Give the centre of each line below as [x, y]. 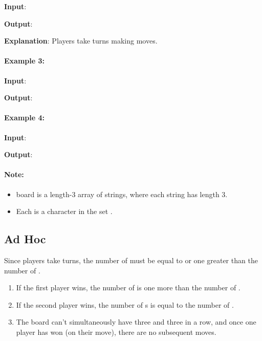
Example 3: [24, 61]
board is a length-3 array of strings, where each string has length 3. [122, 194]
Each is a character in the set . [64, 211]
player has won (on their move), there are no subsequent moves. [116, 332]
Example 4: [24, 118]
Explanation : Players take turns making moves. [81, 41]
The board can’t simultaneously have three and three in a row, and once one [136, 322]
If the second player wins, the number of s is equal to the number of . [125, 304]
